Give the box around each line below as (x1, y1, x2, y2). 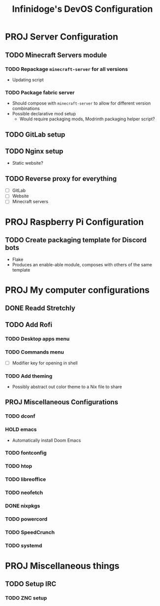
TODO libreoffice (5, 476, 46, 483)
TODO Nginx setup (5, 147, 64, 155)
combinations (12, 106, 40, 111)
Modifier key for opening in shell (12, 360, 78, 366)
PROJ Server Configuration (5, 31, 119, 42)
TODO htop (5, 463, 32, 469)
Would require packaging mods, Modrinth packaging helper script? (19, 116, 155, 122)
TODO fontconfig (5, 450, 47, 457)
